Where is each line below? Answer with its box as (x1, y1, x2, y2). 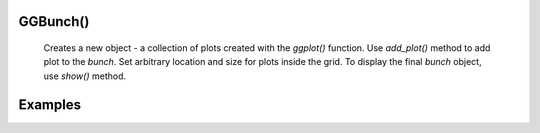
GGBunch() (18, 13, 90, 30)
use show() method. (43, 70, 127, 82)
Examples (18, 96, 82, 113)
